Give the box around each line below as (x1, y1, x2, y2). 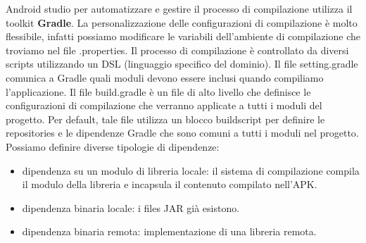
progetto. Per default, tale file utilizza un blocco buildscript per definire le (6, 111, 325, 126)
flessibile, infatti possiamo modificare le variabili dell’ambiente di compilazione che (6, 29, 360, 44)
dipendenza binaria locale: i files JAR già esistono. (22, 200, 240, 215)
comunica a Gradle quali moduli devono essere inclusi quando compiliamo (6, 70, 324, 85)
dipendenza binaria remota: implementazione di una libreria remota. (22, 224, 317, 239)
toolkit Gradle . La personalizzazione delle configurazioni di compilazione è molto (6, 15, 358, 30)
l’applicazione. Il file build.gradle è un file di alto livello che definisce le (6, 84, 311, 99)
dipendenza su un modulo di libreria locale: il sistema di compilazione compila (22, 163, 360, 177)
